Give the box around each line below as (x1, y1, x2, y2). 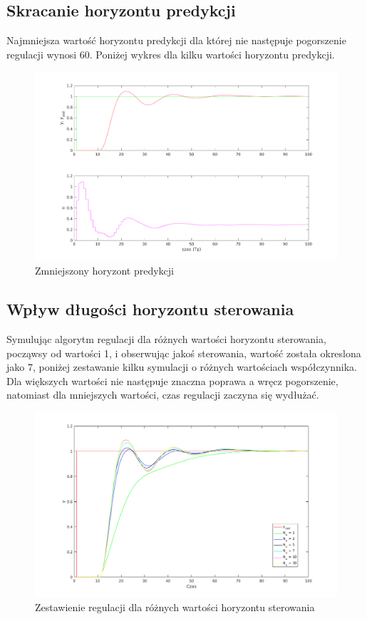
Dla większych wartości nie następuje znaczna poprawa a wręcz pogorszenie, (6, 373, 338, 388)
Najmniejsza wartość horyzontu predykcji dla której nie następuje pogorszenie (6, 33, 346, 48)
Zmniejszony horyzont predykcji (35, 263, 175, 278)
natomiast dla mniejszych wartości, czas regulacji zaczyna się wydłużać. (6, 387, 319, 402)
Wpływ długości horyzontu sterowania (6, 298, 294, 320)
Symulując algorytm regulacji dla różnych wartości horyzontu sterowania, (6, 332, 326, 347)
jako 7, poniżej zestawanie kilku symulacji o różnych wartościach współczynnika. (6, 359, 357, 374)
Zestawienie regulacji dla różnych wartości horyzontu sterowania (35, 600, 315, 615)
